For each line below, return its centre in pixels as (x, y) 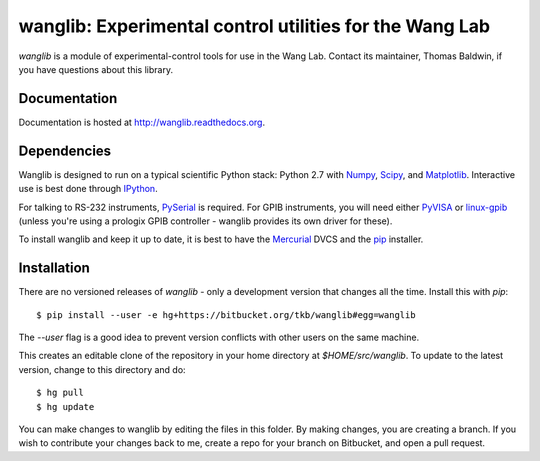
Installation (54, 268)
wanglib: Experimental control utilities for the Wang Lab (254, 26)
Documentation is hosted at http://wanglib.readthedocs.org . (141, 122)
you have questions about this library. (96, 69)
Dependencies (65, 150)
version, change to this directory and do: (102, 369)
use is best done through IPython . (88, 189)
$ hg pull (60, 393)
